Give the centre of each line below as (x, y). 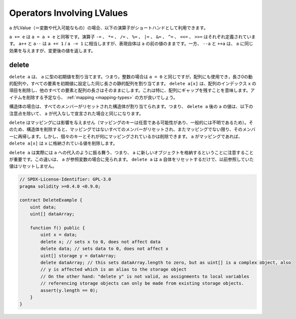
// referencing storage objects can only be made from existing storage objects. (142, 283)
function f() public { (57, 228)
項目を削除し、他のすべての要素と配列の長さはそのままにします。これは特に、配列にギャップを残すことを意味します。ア (132, 90)
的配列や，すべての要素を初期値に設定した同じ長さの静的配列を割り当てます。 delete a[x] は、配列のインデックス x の (133, 84)
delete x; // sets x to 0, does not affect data (100, 242)
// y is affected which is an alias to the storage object (114, 269)
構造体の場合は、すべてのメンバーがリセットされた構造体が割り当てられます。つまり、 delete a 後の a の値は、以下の (131, 106)
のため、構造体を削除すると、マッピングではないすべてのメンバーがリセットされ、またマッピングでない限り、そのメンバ (132, 129)
